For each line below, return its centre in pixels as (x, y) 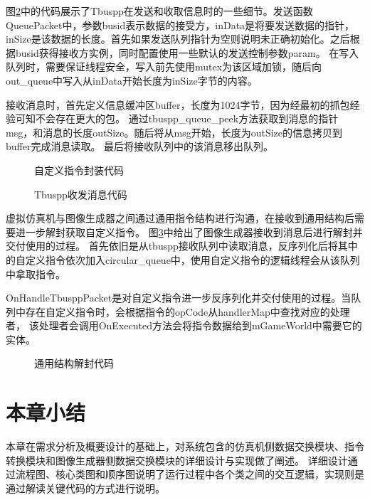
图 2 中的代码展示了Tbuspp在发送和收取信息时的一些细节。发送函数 (159, 11)
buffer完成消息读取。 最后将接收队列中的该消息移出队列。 (140, 146)
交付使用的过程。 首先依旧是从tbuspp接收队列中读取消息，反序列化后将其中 (182, 246)
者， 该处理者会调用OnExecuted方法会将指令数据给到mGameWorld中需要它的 (184, 325)
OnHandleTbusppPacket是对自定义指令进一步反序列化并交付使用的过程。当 (179, 298)
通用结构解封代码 (74, 363)
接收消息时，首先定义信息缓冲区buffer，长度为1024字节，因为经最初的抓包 (178, 104)
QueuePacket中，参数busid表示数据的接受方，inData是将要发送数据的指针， (180, 25)
